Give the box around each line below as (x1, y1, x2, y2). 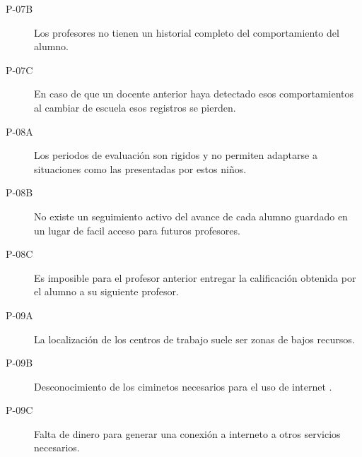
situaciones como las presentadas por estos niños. (34, 161, 247, 176)
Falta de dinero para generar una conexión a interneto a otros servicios (34, 426, 341, 441)
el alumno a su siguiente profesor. (34, 284, 179, 299)
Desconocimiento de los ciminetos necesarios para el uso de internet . (34, 379, 332, 393)
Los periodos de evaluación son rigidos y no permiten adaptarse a (34, 148, 317, 162)
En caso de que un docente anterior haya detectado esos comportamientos (34, 86, 354, 101)
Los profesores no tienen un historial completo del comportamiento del (34, 25, 339, 40)
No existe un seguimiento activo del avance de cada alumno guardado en (34, 208, 348, 223)
